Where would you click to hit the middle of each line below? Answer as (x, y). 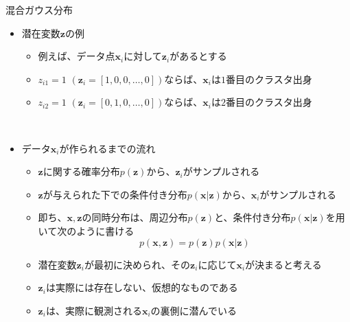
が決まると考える (283, 264)
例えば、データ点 (77, 56)
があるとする (198, 56)
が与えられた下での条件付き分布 (115, 194)
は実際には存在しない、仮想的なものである (142, 287)
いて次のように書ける (86, 230)
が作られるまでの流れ (107, 148)
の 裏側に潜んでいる (194, 310)
